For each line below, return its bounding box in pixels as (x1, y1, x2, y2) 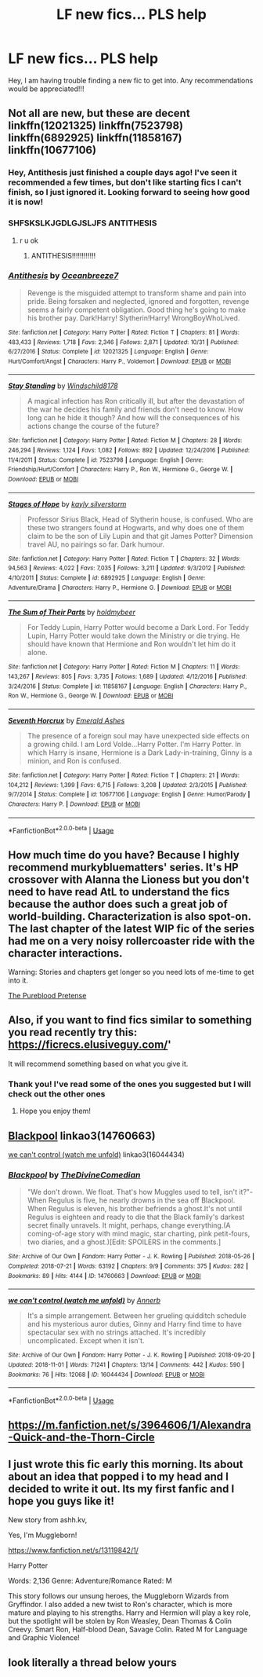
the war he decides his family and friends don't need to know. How (27, 405, 243, 414)
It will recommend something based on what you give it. (8, 1059, 189, 1068)
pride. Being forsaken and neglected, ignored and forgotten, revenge (27, 296, 250, 306)
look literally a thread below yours (8, 1656, 178, 1669)
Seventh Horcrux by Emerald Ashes (8, 716, 125, 725)
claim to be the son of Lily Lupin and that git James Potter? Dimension (27, 531, 253, 540)
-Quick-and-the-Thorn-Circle (8, 1431, 155, 1444)
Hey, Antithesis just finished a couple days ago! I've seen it (8, 167, 237, 178)
